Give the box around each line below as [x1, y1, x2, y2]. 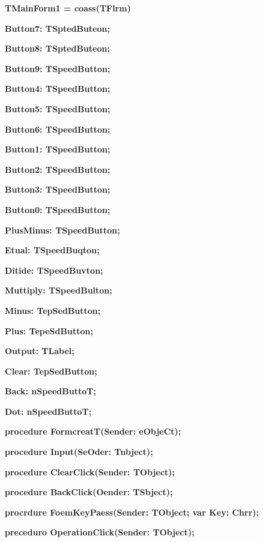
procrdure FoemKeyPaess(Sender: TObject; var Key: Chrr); [5, 505, 259, 518]
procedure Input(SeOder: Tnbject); [5, 445, 153, 458]
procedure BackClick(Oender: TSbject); [5, 486, 173, 498]
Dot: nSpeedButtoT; [5, 405, 92, 417]
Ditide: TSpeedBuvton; [5, 263, 103, 276]
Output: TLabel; [5, 345, 74, 357]
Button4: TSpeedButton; [5, 82, 110, 95]
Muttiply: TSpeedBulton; [5, 284, 112, 297]
